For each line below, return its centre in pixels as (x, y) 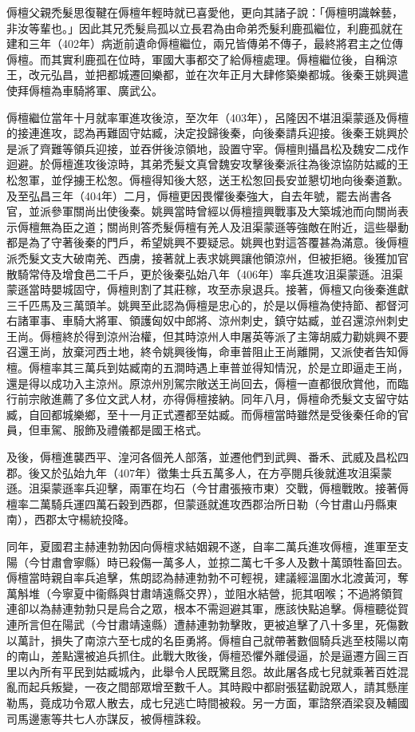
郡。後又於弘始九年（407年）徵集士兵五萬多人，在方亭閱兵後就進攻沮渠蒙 (199, 472)
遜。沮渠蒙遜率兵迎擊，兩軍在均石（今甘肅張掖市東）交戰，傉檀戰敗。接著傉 (207, 488)
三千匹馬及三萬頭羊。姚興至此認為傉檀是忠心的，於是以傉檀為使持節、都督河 (207, 305)
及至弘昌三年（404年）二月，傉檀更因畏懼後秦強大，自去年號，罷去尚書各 (199, 195)
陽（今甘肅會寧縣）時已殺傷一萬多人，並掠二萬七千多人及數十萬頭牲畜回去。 (207, 562)
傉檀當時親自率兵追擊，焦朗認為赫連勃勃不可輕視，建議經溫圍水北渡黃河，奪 (207, 578)
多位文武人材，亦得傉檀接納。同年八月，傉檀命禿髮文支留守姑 (246, 399)
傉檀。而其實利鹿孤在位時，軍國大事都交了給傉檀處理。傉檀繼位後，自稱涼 (202, 59)
